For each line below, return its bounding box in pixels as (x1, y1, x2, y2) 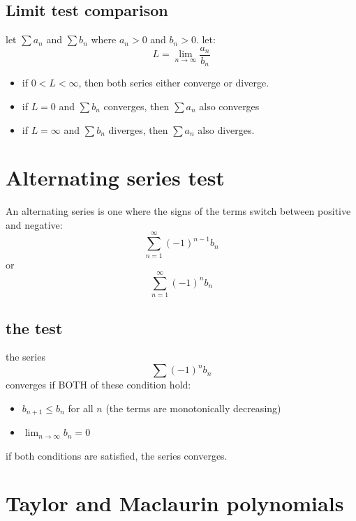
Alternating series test (6, 163, 225, 192)
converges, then (103, 98, 170, 113)
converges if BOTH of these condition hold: (6, 377, 191, 392)
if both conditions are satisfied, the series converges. (6, 448, 228, 462)
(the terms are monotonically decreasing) (105, 400, 281, 415)
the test (6, 317, 63, 338)
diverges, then (108, 122, 168, 137)
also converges (199, 98, 260, 113)
